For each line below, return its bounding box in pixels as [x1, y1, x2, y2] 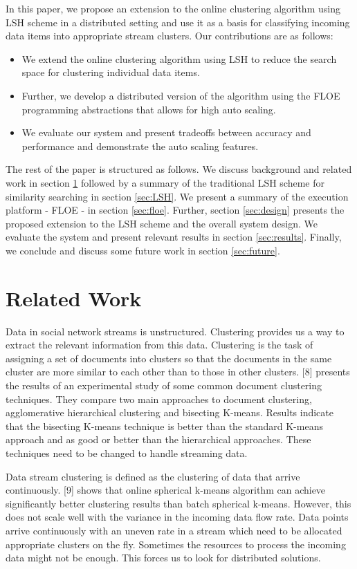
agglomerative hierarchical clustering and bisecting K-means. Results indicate [6, 405, 333, 420]
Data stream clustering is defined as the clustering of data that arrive [6, 469, 300, 483]
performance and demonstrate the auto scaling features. [21, 138, 259, 153]
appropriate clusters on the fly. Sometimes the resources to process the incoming [6, 537, 346, 551]
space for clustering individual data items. [21, 65, 200, 80]
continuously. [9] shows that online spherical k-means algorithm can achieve [6, 483, 326, 497]
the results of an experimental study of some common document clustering [6, 378, 322, 392]
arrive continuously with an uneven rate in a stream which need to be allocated [6, 523, 342, 537]
